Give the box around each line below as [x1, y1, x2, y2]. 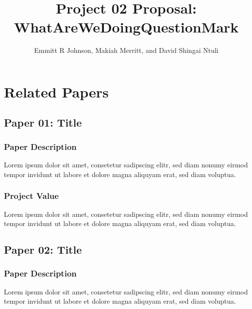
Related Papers [4, 81, 109, 101]
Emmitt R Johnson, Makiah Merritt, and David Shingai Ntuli [34, 45, 218, 55]
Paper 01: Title [4, 115, 82, 130]
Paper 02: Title [4, 242, 82, 257]
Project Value [4, 190, 59, 202]
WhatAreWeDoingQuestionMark [14, 17, 239, 37]
